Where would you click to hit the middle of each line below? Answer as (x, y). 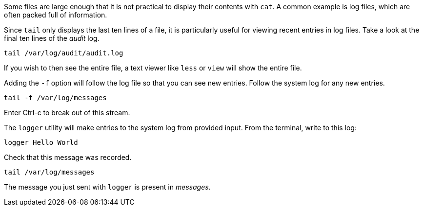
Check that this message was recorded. (68, 157)
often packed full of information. (56, 15)
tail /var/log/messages (49, 172)
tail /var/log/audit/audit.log (64, 53)
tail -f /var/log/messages (55, 98)
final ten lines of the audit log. (52, 38)
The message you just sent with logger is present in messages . (107, 187)
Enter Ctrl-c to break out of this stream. (67, 113)
